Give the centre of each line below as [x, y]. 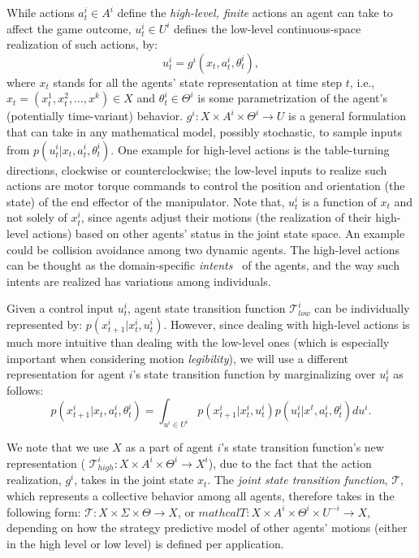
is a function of [339, 201]
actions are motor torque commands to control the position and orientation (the [206, 186]
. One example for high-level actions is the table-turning [250, 149]
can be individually [362, 308]
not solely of [37, 217]
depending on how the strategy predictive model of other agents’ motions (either [207, 528]
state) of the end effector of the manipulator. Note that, [146, 201]
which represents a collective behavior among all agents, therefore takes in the [201, 495]
